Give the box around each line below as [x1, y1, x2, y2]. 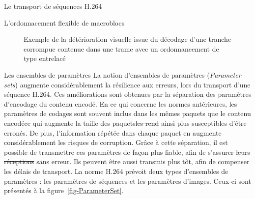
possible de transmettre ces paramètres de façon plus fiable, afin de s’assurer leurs [4, 146, 251, 157]
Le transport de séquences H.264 [4, 1, 102, 11]
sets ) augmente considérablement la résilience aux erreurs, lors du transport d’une [4, 79, 251, 89]
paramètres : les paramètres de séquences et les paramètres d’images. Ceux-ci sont [4, 175, 251, 186]
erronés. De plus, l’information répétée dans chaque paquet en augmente [4, 127, 222, 138]
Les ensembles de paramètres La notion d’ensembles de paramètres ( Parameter [4, 69, 241, 80]
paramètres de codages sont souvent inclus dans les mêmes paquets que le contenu [4, 108, 251, 118]
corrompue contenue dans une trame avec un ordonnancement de [24, 43, 219, 54]
